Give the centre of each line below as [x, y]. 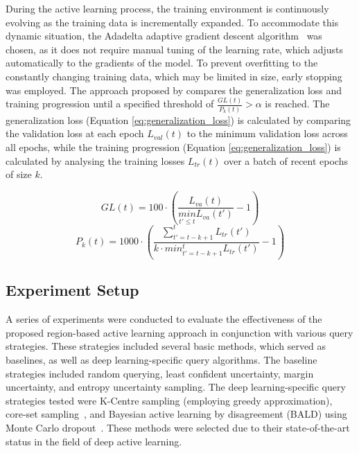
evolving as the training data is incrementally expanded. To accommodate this [172, 22]
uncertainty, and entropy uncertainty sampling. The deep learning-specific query [176, 387]
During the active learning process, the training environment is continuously [167, 8]
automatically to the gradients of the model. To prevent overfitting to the [162, 63]
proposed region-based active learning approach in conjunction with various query [179, 332]
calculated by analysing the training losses [95, 160]
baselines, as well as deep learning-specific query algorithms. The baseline [161, 359]
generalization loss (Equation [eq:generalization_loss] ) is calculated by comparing [178, 119]
